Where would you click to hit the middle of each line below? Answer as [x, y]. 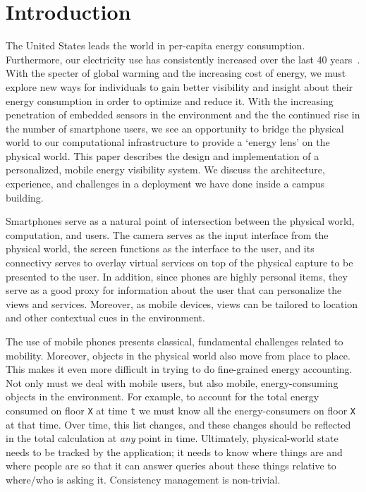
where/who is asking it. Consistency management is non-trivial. [143, 479]
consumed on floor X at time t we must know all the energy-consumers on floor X [181, 410]
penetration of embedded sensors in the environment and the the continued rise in [183, 115]
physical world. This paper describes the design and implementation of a [163, 155]
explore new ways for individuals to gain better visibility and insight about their [179, 86]
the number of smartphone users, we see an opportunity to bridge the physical [175, 128]
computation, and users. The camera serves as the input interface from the [167, 234]
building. [25, 197]
